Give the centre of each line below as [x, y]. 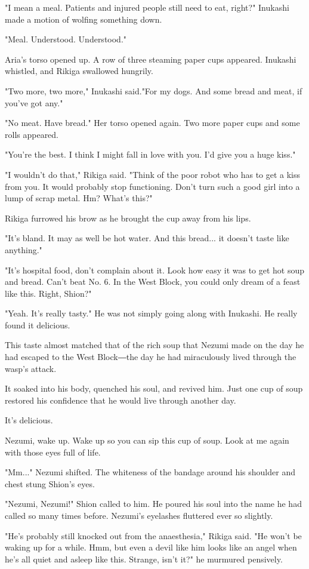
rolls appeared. [32, 134]
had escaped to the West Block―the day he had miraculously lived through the [151, 357]
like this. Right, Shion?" [48, 293]
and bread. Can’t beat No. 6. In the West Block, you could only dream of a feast [153, 282]
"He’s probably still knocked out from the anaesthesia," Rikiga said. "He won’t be [153, 535]
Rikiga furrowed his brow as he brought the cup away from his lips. [128, 218]
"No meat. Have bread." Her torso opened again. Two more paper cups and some [152, 123]
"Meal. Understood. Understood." [66, 39]
